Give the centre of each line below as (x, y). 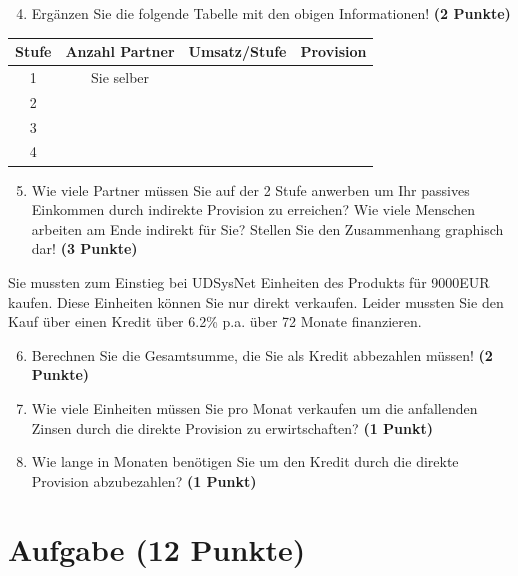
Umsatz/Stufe (237, 51)
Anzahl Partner (120, 51)
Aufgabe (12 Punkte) (157, 549)
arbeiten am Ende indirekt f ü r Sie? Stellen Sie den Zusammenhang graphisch (267, 228)
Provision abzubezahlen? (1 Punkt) (144, 480)
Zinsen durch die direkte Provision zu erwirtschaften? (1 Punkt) (232, 427)
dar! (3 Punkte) (84, 248)
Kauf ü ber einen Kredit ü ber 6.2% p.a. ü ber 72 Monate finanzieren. (215, 321)
